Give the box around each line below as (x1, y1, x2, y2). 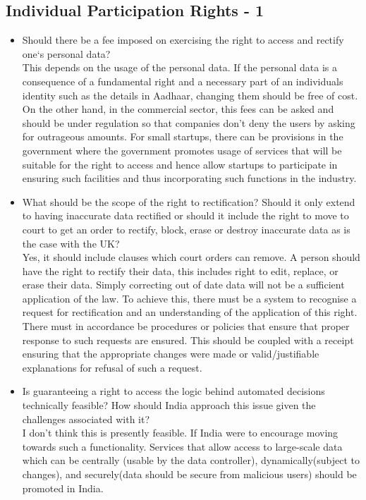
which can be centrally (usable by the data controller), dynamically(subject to (22, 453, 360, 468)
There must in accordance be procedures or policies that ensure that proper (22, 319, 350, 334)
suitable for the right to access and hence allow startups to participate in (22, 157, 338, 171)
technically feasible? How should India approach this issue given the (22, 398, 316, 413)
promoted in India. (22, 480, 104, 495)
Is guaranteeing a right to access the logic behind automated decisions (22, 384, 325, 398)
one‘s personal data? (22, 46, 111, 61)
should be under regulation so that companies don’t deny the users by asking (22, 115, 355, 130)
